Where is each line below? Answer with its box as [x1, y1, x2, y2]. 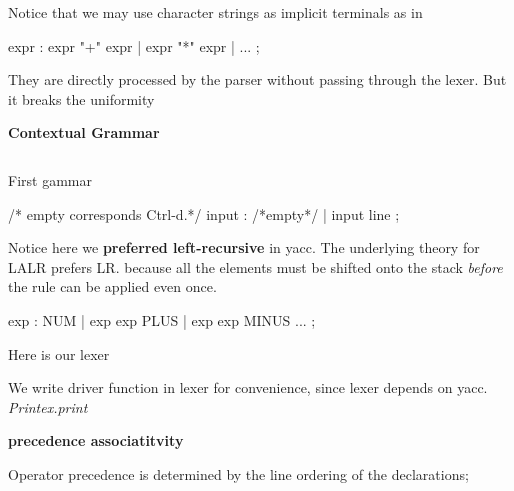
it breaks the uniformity [8, 88, 155, 109]
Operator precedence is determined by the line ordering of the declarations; [8, 463, 469, 484]
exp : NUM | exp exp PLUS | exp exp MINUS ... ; [8, 309, 316, 330]
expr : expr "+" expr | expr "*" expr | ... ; [8, 35, 260, 56]
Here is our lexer [8, 343, 110, 364]
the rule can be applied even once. [8, 276, 217, 297]
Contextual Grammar [8, 122, 160, 143]
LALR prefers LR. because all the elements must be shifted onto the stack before [8, 256, 503, 277]
